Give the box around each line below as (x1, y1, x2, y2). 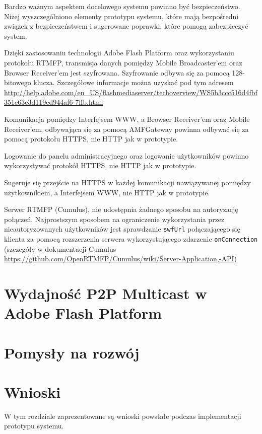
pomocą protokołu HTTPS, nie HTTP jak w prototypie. (4, 133, 178, 144)
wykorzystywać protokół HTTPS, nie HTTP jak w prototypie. (4, 160, 196, 171)
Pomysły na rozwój (4, 342, 140, 363)
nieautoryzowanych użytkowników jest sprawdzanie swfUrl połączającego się (4, 224, 240, 234)
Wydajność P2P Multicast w (4, 282, 207, 303)
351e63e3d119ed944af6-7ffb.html (4, 97, 103, 107)
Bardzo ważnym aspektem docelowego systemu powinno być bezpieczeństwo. (4, 1, 240, 11)
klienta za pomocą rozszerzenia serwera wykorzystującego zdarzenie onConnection (4, 233, 258, 244)
